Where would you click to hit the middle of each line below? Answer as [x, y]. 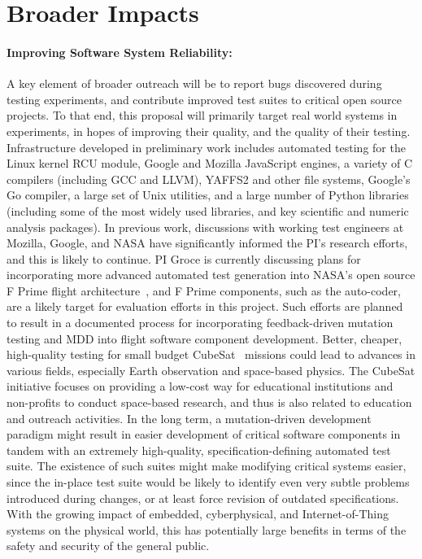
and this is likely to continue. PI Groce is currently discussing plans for [184, 258]
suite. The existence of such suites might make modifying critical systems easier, [207, 466]
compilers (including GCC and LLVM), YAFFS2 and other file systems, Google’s [209, 179]
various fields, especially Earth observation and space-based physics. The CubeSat [211, 370]
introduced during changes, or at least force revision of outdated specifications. [203, 498]
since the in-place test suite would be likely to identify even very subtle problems [208, 482]
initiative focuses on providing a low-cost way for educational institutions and [200, 386]
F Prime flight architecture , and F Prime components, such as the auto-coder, [204, 290]
